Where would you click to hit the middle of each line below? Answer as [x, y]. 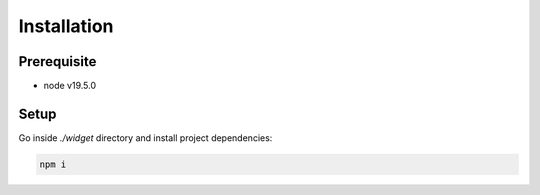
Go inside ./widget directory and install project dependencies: [145, 137]
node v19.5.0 [70, 86]
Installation [66, 26]
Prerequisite [57, 61]
